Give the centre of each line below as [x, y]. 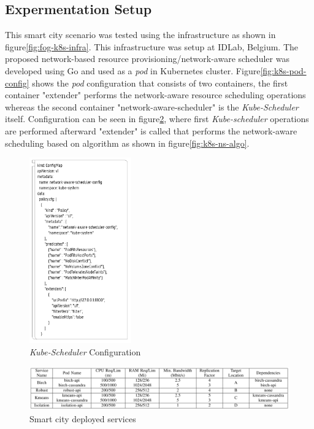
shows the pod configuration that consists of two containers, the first [160, 83]
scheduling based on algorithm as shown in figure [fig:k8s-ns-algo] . [127, 143]
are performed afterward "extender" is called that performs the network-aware [151, 130]
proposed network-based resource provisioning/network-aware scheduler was [147, 59]
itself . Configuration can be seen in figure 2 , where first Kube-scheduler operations [157, 119]
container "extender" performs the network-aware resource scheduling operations [155, 95]
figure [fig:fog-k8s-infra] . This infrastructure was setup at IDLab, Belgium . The [152, 46]
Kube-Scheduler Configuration [85, 352]
